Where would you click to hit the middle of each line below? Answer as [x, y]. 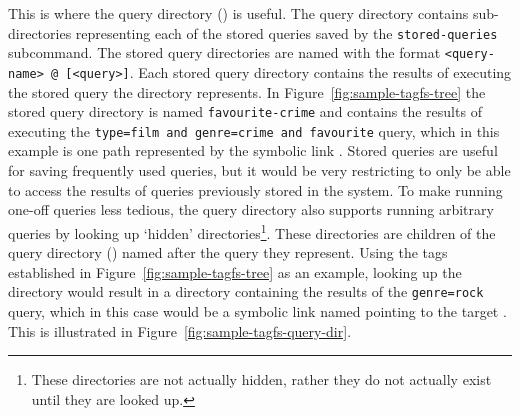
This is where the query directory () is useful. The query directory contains [238, 13]
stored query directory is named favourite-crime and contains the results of [245, 111]
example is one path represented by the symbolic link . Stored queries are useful [253, 150]
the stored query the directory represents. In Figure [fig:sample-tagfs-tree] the [247, 91]
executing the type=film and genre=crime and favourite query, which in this [254, 130]
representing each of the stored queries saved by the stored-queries [286, 32]
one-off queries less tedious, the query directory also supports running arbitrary [251, 209]
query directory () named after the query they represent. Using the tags [228, 252]
